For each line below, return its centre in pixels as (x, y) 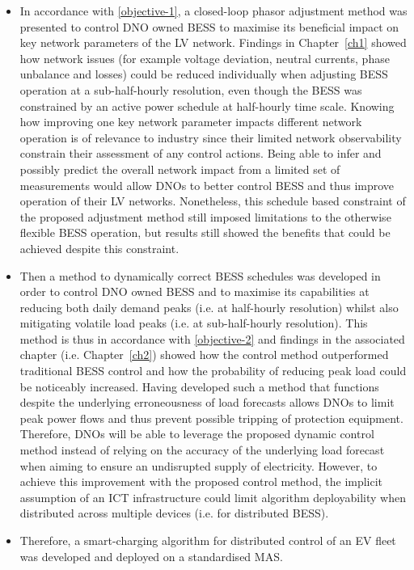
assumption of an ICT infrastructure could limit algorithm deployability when (213, 497)
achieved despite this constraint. (99, 248)
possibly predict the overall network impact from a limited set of (180, 169)
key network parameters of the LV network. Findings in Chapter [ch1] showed (213, 42)
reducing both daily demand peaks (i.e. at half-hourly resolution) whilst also (209, 307)
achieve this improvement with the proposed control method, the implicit (201, 481)
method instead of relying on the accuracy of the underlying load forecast (202, 450)
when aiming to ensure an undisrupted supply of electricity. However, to (199, 465)
